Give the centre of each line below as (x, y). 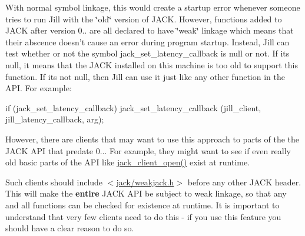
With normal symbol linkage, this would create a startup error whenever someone (153, 7)
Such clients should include (54, 182)
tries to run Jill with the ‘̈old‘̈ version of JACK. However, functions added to (144, 19)
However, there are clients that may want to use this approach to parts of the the (152, 139)
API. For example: (39, 88)
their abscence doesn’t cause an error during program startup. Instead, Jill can (147, 41)
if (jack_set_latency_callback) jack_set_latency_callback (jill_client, (133, 107)
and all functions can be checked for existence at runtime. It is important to (142, 205)
